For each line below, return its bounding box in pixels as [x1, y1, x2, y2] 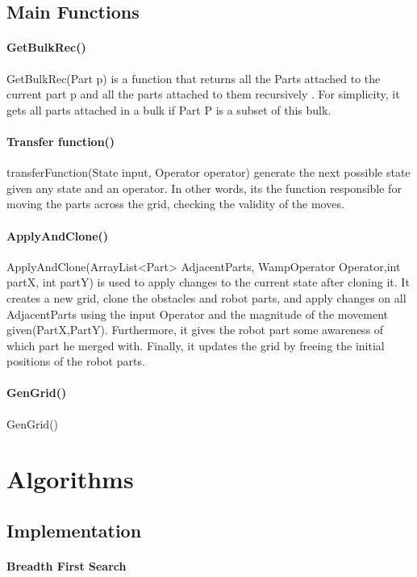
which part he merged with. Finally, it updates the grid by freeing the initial [6, 337, 385, 353]
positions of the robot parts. [6, 353, 145, 370]
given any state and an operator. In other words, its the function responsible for [6, 179, 402, 196]
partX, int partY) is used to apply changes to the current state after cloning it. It [6, 274, 410, 291]
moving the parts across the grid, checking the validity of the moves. [6, 195, 344, 212]
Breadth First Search [6, 558, 127, 575]
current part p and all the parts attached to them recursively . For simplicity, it [6, 86, 400, 102]
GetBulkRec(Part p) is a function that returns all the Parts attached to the [6, 69, 381, 86]
